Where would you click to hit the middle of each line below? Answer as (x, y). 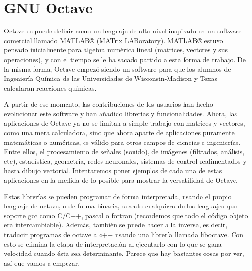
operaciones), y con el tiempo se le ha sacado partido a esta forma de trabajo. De (125, 59)
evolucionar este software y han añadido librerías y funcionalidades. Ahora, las (121, 113)
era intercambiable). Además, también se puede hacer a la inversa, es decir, (116, 225)
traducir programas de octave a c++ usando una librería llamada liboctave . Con (124, 234)
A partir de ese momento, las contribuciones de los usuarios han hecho (109, 104)
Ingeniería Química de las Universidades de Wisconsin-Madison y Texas (110, 78)
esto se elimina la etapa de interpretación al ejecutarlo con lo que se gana (113, 244)
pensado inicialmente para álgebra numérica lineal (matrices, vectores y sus (116, 50)
